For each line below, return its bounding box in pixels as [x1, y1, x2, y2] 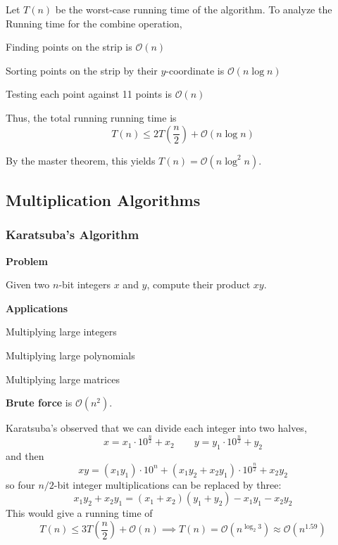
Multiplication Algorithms [6, 188, 201, 210]
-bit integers [58, 277, 111, 292]
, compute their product [146, 277, 251, 292]
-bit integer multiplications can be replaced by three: [54, 477, 282, 492]
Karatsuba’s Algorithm [6, 226, 139, 243]
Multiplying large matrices [6, 371, 120, 386]
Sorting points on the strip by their [6, 63, 158, 77]
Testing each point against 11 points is [6, 86, 172, 101]
